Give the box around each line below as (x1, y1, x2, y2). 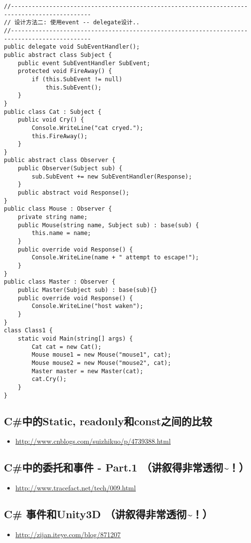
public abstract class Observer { (4, 157, 116, 164)
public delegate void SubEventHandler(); (4, 43, 140, 51)
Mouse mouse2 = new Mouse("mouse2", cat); (32, 359, 171, 366)
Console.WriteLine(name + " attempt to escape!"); (32, 254, 199, 261)
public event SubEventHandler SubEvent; (18, 59, 150, 67)
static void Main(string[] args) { (18, 335, 133, 342)
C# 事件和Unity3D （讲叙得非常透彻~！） (4, 507, 213, 522)
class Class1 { (4, 327, 53, 334)
